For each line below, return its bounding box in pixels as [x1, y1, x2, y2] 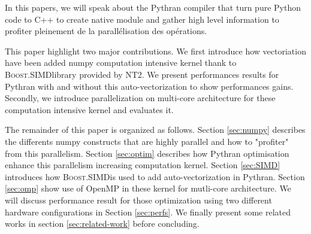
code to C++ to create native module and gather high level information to [5, 13, 279, 25]
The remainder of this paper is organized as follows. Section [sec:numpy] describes [5, 123, 306, 136]
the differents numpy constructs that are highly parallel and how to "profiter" [5, 135, 289, 147]
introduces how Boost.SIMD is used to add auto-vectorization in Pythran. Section [5, 170, 305, 183]
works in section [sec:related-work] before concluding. [5, 217, 200, 230]
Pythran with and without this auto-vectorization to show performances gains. [5, 80, 294, 92]
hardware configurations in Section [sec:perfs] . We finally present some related [5, 205, 291, 218]
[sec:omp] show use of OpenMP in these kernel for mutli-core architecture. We [5, 182, 291, 195]
